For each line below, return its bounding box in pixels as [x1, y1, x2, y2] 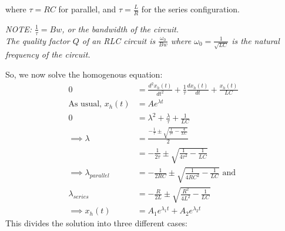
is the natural [232, 34, 280, 46]
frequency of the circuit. [5, 48, 90, 61]
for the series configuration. [141, 3, 240, 15]
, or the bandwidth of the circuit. [62, 22, 179, 35]
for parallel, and [58, 3, 116, 15]
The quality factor [5, 34, 70, 46]
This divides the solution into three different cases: [5, 217, 188, 229]
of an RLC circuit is [82, 34, 156, 46]
